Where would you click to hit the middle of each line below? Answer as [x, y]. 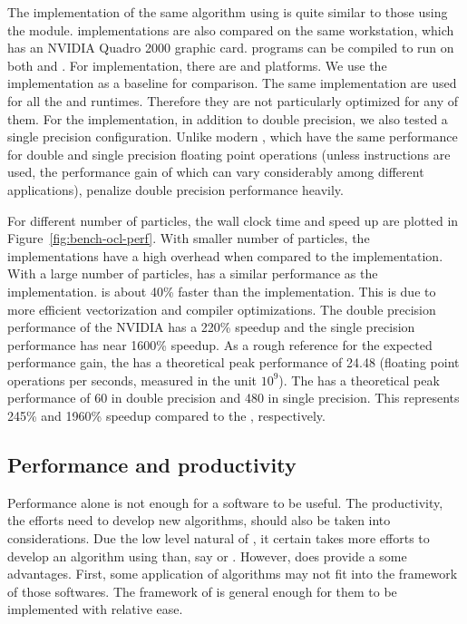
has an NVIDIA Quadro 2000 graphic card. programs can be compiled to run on [231, 48]
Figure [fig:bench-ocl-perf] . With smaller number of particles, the [189, 238]
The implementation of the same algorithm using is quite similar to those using [228, 12]
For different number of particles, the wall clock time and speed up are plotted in [233, 220]
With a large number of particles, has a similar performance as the [193, 273]
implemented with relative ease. [95, 609]
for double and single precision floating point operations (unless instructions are [229, 154]
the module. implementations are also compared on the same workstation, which [231, 29]
